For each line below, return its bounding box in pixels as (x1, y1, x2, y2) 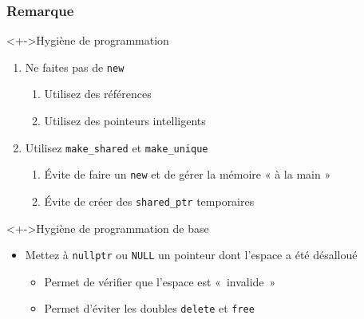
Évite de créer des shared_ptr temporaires (44, 192, 255, 209)
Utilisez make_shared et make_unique (25, 139, 208, 156)
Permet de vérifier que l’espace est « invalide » (44, 273, 276, 289)
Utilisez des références (44, 85, 152, 102)
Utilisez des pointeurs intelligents (44, 112, 206, 129)
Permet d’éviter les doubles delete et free (44, 300, 255, 317)
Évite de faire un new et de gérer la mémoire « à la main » (44, 166, 331, 183)
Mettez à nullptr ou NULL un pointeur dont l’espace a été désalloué (25, 246, 358, 263)
